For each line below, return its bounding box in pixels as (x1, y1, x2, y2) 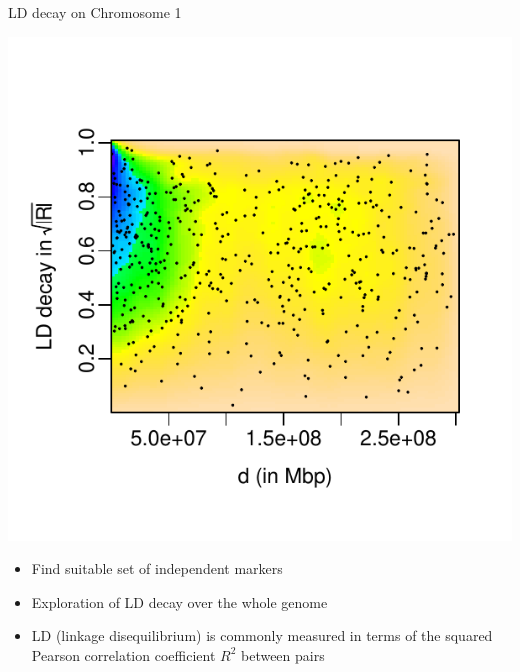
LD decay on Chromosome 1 (8, 2, 182, 22)
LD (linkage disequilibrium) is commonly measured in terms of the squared (31, 625, 493, 646)
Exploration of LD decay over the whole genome (31, 591, 328, 612)
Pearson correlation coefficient (31, 644, 216, 665)
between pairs (240, 644, 325, 665)
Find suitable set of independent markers (31, 558, 283, 579)
